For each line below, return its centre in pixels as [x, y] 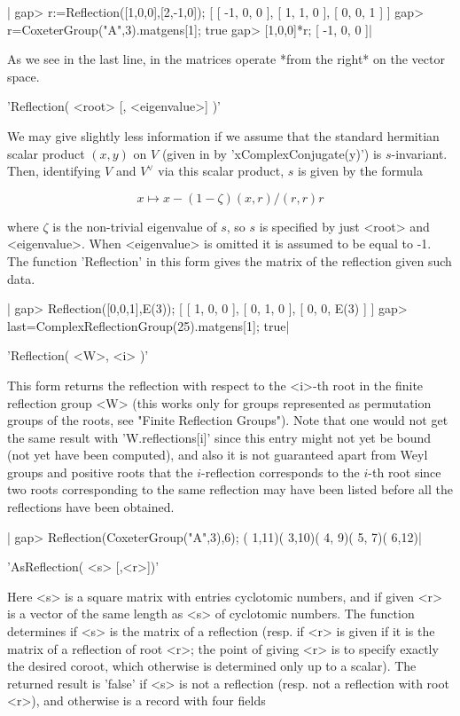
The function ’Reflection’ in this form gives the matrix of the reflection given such [230, 260]
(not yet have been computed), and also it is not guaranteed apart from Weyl [218, 455]
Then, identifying [54, 171]
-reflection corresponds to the [281, 472]
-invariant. [419, 153]
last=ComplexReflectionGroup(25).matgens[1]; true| [148, 325]
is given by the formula [360, 171]
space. [23, 76]
